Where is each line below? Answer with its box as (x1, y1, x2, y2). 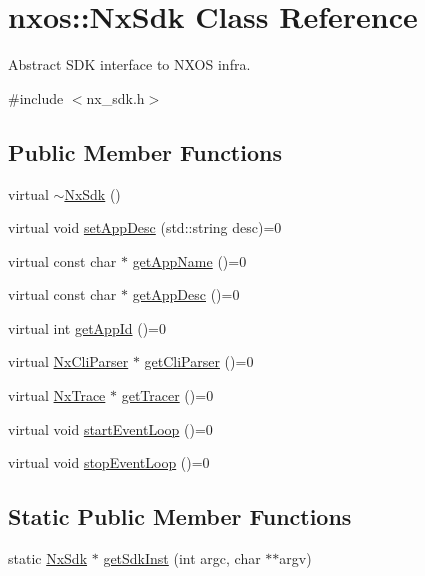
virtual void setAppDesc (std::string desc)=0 (8, 217, 282, 238)
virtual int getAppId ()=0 (8, 317, 166, 338)
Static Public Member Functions (8, 501, 352, 532)
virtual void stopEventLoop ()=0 (8, 452, 210, 473)
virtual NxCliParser (8, 351, 129, 372)
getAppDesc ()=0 (132, 284, 240, 305)
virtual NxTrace (8, 385, 106, 406)
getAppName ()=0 (132, 250, 247, 271)
